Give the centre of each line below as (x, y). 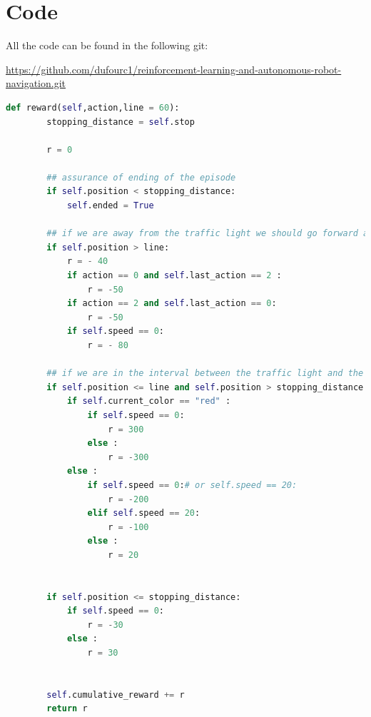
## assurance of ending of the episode (141, 177)
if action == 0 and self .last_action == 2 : (174, 276)
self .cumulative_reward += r (116, 695)
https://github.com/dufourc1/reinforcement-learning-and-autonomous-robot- (174, 69)
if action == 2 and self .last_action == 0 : (172, 304)
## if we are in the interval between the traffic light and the (205, 373)
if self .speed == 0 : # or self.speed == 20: (192, 485)
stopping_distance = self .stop (121, 122)
